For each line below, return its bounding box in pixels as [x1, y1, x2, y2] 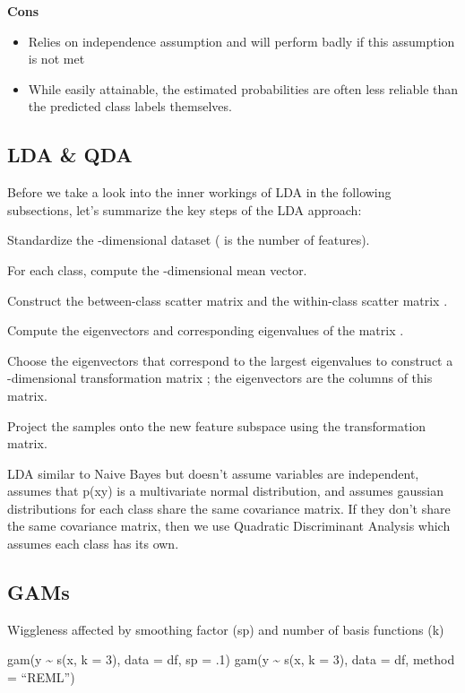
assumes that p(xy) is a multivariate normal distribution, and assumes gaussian [7, 481, 444, 500]
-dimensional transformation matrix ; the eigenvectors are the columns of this [7, 368, 433, 387]
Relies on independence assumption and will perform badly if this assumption [28, 31, 455, 50]
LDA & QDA [7, 141, 133, 169]
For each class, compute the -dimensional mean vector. [7, 260, 307, 279]
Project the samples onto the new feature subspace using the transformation [7, 416, 426, 435]
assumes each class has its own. [7, 534, 179, 553]
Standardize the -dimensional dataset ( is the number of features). [7, 230, 370, 249]
